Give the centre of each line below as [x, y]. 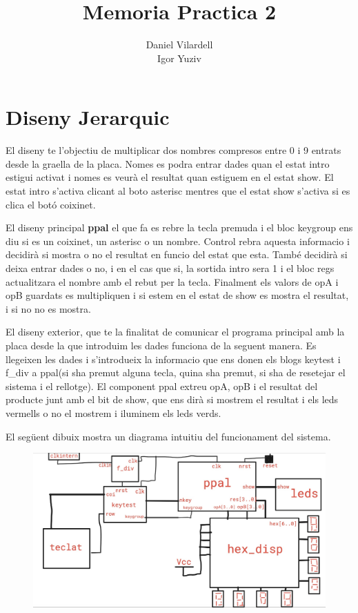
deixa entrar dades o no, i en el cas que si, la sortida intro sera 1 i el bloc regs [170, 268]
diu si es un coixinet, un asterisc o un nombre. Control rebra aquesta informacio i [178, 241]
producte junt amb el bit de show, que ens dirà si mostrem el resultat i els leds [172, 399]
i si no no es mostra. [48, 308]
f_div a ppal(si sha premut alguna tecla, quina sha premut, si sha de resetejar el [176, 372]
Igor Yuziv [179, 58]
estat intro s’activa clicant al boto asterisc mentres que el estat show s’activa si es [178, 191]
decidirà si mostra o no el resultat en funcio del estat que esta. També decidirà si [177, 254]
